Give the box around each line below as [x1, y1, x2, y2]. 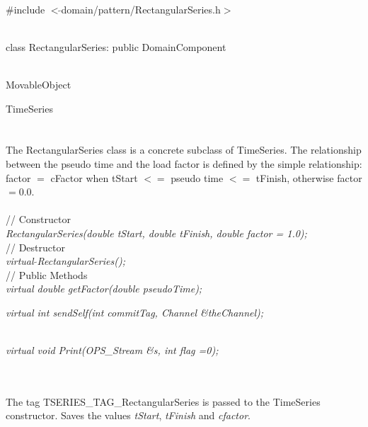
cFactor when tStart [50, 170, 138, 185]
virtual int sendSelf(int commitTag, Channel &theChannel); [6, 304, 264, 319]
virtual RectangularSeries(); [6, 254, 125, 268]
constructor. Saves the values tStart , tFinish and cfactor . [6, 408, 251, 423]
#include [6, 1, 45, 16]
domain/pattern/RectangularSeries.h [61, 1, 221, 16]
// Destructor [6, 239, 65, 254]
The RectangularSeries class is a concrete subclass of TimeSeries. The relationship [6, 142, 362, 157]
